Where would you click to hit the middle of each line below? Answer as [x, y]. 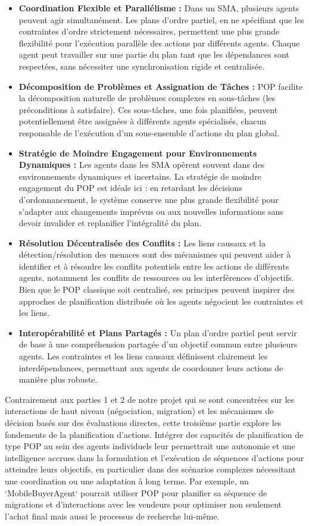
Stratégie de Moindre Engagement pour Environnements [138, 153]
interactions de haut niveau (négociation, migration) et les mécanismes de [139, 411]
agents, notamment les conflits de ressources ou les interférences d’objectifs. [156, 278]
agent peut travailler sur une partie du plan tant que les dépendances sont [154, 54]
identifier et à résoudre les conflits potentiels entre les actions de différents [154, 266]
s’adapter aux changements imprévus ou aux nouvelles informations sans [151, 211]
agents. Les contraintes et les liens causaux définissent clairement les [143, 356]
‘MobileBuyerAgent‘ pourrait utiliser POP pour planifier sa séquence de [136, 492]
